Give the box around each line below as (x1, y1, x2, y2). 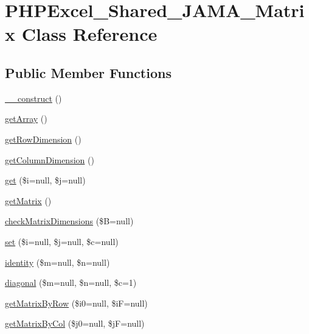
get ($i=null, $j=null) (5, 174, 86, 187)
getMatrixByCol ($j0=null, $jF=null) (5, 317, 145, 330)
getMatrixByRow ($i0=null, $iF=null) (5, 296, 148, 309)
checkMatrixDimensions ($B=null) (5, 215, 134, 227)
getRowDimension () (5, 132, 82, 145)
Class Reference (21, 21, 158, 46)
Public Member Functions (5, 63, 172, 82)
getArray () (5, 112, 47, 125)
